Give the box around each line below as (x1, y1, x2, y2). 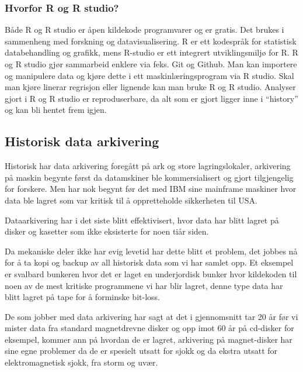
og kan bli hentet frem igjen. (5, 104, 107, 116)
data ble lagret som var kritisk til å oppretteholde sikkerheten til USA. (5, 194, 257, 206)
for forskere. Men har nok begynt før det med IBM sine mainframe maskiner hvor (5, 182, 297, 195)
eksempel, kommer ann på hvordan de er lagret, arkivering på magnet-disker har (5, 333, 292, 345)
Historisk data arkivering (5, 132, 159, 150)
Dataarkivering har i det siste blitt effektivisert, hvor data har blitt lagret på (5, 213, 279, 226)
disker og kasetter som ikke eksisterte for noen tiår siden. (5, 225, 209, 237)
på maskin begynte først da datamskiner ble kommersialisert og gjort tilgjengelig (5, 171, 294, 183)
